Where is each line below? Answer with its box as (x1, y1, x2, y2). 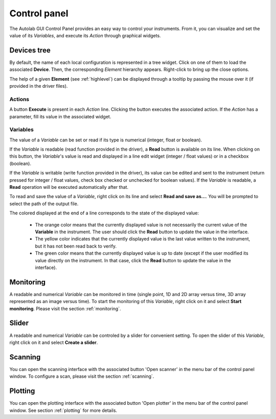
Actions (9, 95, 30, 103)
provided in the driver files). (9, 83, 68, 89)
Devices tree (9, 46, 51, 55)
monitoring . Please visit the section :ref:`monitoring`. (9, 305, 121, 311)
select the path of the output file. (9, 201, 79, 207)
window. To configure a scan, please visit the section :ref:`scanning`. (9, 373, 154, 380)
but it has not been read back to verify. (35, 243, 117, 249)
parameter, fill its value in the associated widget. (9, 113, 111, 119)
